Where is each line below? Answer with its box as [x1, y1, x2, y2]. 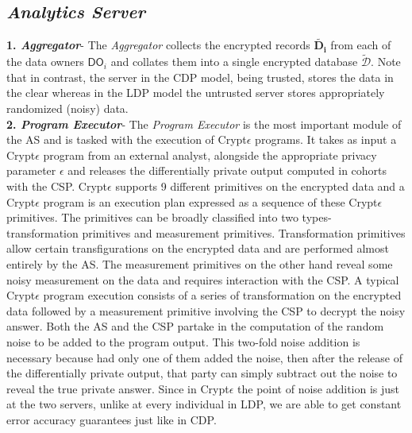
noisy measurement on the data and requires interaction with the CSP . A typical [6, 271, 399, 288]
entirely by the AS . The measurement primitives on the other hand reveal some [6, 255, 393, 272]
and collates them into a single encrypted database [110, 53, 358, 70]
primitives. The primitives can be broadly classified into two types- [6, 209, 332, 226]
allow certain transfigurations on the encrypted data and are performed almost [6, 240, 389, 257]
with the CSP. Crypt [6, 177, 108, 194]
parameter [6, 162, 56, 179]
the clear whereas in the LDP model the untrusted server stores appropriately [6, 84, 385, 101]
